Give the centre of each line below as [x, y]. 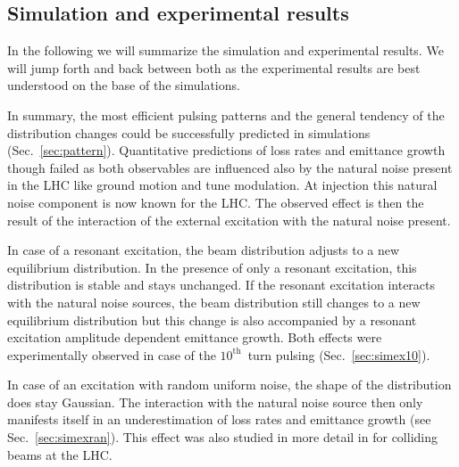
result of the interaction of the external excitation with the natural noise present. [229, 220]
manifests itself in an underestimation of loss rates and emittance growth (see [219, 419]
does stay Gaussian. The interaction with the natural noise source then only [215, 401]
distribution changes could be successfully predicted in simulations [189, 132]
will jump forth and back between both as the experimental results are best [214, 67]
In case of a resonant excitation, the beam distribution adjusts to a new [204, 250]
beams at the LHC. [60, 454]
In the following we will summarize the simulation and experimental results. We [225, 50]
